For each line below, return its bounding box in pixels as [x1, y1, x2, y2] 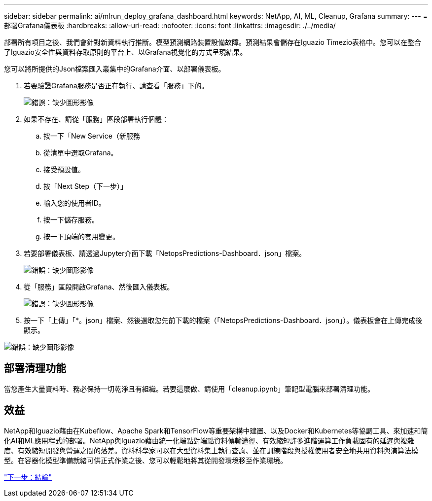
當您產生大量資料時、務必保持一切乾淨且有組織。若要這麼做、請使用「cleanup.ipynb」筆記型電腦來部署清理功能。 [4, 384, 375, 393]
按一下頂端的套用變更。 [43, 232, 119, 241]
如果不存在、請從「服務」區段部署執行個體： [24, 115, 169, 123]
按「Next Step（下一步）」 [43, 182, 127, 190]
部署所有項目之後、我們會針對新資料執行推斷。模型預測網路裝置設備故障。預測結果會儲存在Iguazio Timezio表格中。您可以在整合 [4, 38, 422, 46]
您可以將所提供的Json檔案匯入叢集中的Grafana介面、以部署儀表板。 [4, 65, 225, 73]
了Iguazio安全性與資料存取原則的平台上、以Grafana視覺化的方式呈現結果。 [4, 48, 247, 56]
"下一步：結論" [4, 472, 52, 481]
